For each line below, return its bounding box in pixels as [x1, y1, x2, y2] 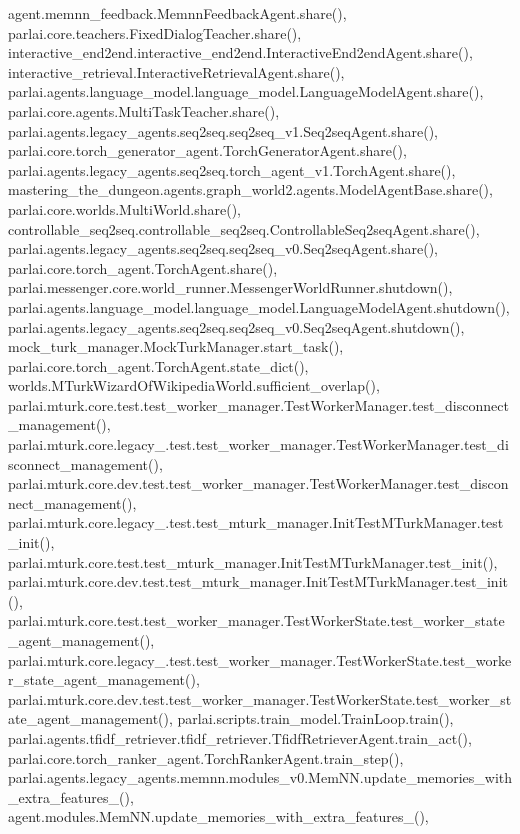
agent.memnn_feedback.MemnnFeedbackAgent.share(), [8, 3, 347, 23]
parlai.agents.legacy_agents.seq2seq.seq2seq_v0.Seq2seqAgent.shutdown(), [8, 316, 465, 337]
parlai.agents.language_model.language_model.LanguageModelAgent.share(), [8, 81, 484, 102]
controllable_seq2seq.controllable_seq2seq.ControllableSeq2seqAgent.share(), [8, 218, 480, 239]
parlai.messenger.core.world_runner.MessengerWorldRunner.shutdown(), [8, 277, 453, 298]
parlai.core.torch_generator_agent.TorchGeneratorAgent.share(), [8, 140, 407, 161]
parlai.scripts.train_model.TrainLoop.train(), [177, 708, 454, 729]
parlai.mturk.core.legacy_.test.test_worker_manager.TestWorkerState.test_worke [8, 649, 512, 670]
